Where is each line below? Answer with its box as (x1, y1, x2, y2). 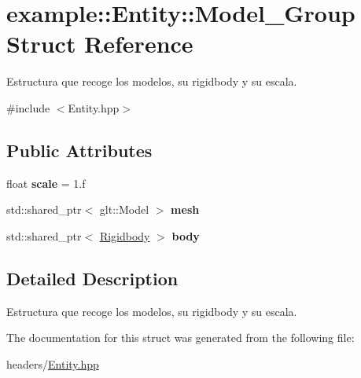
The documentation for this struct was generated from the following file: (6, 329, 355, 346)
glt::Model (99, 201, 149, 218)
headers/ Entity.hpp (6, 355, 99, 372)
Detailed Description (6, 266, 179, 290)
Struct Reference (6, 28, 193, 60)
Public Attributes (6, 138, 153, 162)
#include (6, 99, 50, 116)
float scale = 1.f (6, 174, 86, 191)
